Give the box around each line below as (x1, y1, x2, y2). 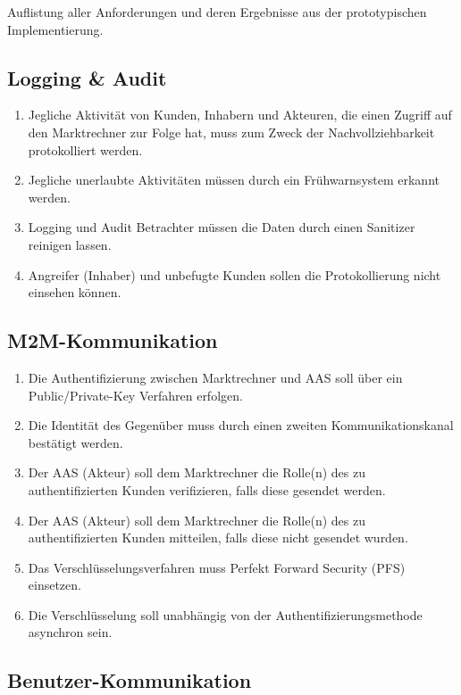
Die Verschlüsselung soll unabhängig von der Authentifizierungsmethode (28, 605, 423, 624)
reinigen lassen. (28, 235, 112, 253)
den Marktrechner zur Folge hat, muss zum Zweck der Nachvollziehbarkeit (28, 122, 435, 141)
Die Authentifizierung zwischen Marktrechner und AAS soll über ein (28, 368, 403, 386)
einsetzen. (28, 575, 81, 594)
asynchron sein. (28, 623, 113, 641)
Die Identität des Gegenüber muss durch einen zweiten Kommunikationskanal (28, 416, 454, 434)
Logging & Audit (7, 63, 167, 91)
